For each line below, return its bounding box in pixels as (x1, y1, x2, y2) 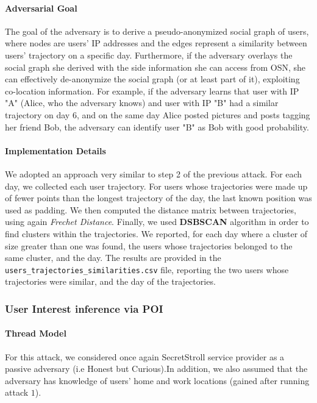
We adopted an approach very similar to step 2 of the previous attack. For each (5, 167, 302, 180)
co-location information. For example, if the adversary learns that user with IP (5, 84, 299, 97)
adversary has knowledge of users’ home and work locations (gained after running (5, 374, 310, 387)
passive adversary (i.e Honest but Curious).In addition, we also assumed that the (5, 362, 308, 375)
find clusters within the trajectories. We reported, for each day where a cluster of (5, 227, 308, 240)
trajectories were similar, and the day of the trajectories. (5, 275, 216, 288)
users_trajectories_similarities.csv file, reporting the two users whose (5, 263, 289, 276)
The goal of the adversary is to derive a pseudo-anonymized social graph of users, (5, 24, 309, 37)
